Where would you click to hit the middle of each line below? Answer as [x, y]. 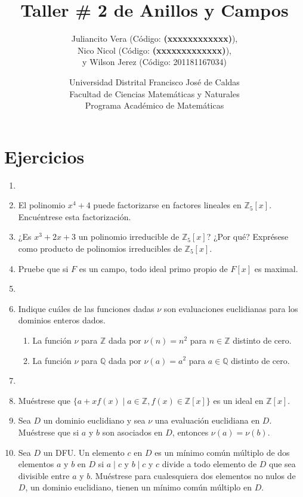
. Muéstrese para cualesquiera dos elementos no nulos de [193, 475]
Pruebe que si [43, 268]
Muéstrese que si [49, 432]
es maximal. [276, 268]
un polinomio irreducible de [129, 237]
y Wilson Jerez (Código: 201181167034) [154, 62]
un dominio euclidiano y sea [94, 420]
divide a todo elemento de [209, 464]
